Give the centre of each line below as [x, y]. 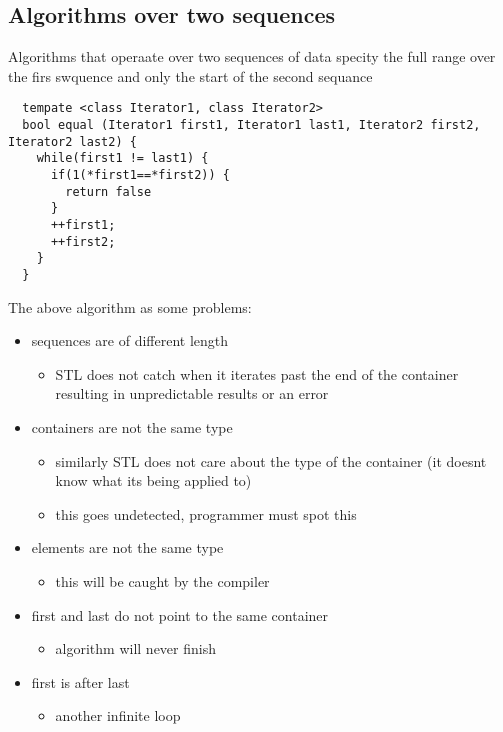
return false [108, 191]
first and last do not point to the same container [180, 614]
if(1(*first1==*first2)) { [140, 175]
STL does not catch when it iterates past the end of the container [257, 373]
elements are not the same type [127, 547]
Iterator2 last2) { [72, 141]
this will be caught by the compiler [162, 580]
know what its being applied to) [153, 480]
